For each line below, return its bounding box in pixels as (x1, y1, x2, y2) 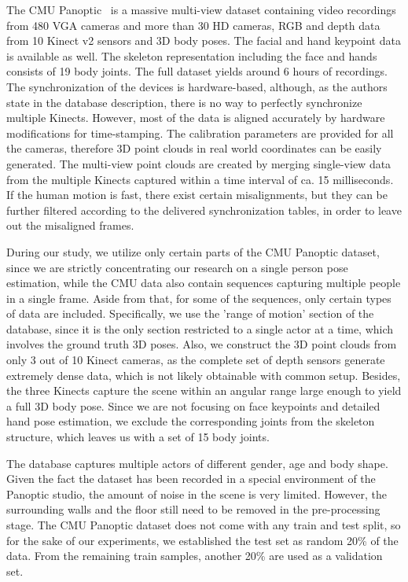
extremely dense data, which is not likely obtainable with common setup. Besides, (6, 367, 401, 383)
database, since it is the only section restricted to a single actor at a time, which (6, 320, 394, 337)
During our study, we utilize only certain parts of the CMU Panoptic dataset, (6, 243, 380, 260)
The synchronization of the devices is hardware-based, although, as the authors (6, 78, 388, 94)
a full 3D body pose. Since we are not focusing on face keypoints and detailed (6, 397, 380, 414)
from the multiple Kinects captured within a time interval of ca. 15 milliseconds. (6, 171, 394, 187)
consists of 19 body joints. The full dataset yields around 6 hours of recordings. (6, 63, 388, 79)
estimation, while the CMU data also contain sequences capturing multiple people (6, 274, 401, 291)
